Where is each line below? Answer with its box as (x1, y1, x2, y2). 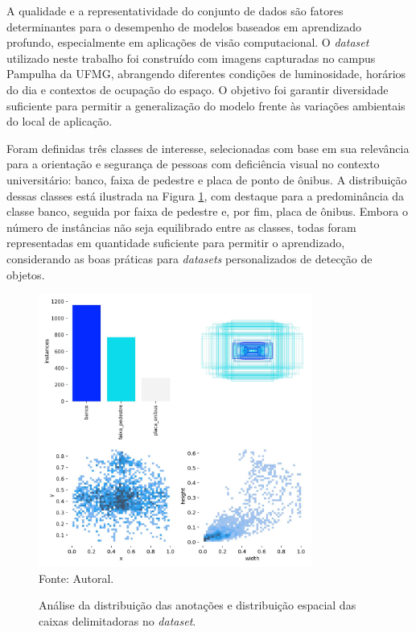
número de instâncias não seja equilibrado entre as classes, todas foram (6, 218, 356, 235)
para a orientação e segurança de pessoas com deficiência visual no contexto (6, 155, 380, 172)
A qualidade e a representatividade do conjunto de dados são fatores (6, 2, 344, 19)
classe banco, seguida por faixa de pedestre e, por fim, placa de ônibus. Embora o (6, 203, 408, 220)
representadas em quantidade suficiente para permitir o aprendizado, (6, 234, 345, 251)
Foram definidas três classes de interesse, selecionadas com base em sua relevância (6, 139, 410, 156)
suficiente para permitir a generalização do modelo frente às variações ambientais (6, 97, 406, 114)
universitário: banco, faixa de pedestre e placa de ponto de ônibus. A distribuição (6, 171, 407, 188)
